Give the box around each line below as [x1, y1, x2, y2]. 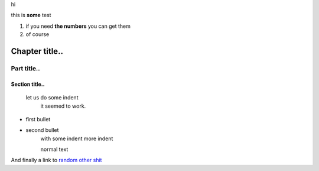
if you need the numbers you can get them [25, 22, 131, 30]
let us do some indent [25, 94, 79, 101]
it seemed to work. [40, 102, 86, 109]
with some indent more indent [40, 135, 113, 142]
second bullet [25, 127, 59, 134]
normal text [40, 146, 69, 153]
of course [25, 31, 50, 38]
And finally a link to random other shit [11, 157, 102, 164]
